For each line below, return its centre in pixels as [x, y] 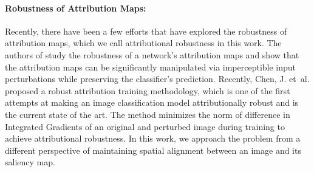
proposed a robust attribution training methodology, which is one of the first [148, 90]
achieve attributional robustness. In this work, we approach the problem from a [153, 138]
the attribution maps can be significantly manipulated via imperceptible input [151, 67]
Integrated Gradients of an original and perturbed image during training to [145, 126]
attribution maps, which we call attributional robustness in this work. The [143, 43]
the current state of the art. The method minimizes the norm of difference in [148, 114]
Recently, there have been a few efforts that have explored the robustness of [146, 31]
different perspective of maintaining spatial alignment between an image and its [153, 150]
